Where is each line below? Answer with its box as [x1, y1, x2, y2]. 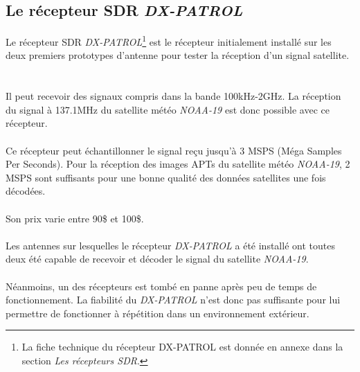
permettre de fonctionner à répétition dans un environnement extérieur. [6, 305, 309, 320]
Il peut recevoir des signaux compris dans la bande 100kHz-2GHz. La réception [6, 89, 341, 103]
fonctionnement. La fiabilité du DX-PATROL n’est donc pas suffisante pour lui [6, 292, 341, 307]
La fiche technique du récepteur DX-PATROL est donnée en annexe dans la [21, 339, 343, 354]
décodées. [6, 184, 46, 198]
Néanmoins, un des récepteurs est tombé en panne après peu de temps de [6, 278, 317, 293]
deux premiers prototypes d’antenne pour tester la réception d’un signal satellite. [6, 48, 350, 62]
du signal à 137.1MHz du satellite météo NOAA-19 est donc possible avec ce [6, 102, 330, 116]
